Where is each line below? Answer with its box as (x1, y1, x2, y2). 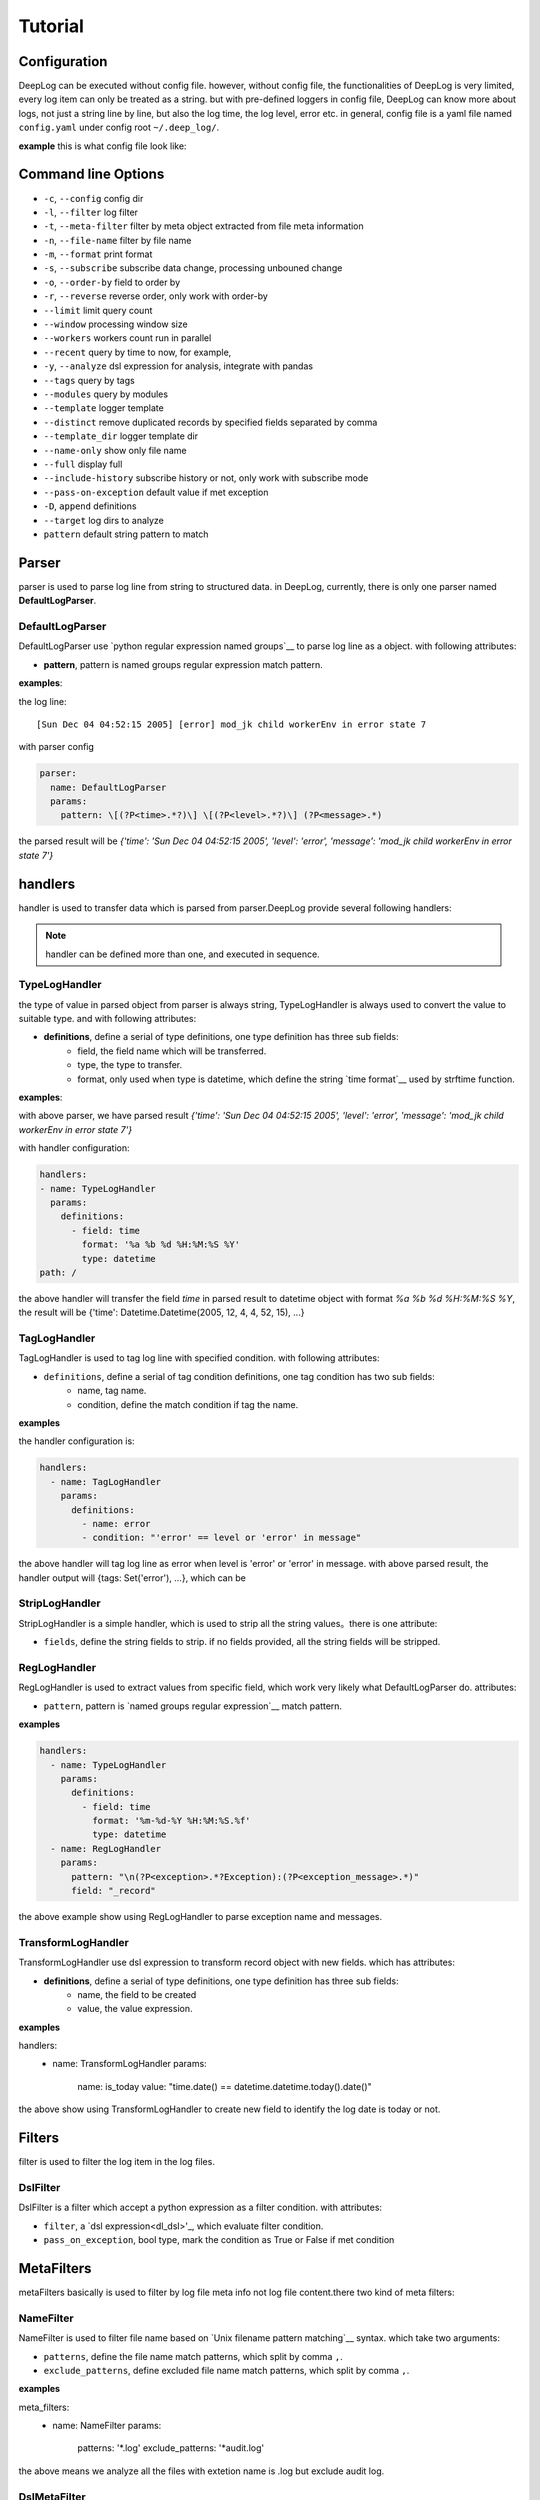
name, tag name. (77, 1385, 147, 1397)
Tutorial (18, 15, 85, 37)
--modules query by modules (43, 388, 169, 400)
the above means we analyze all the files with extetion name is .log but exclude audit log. (18, 2465, 385, 2477)
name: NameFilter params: (52, 2420, 162, 2432)
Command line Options (18, 166, 165, 183)
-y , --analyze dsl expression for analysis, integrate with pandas (43, 360, 314, 372)
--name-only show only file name (43, 444, 187, 456)
